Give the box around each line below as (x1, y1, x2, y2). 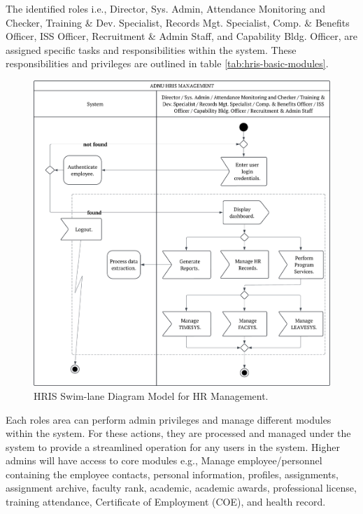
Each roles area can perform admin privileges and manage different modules (6, 412, 332, 426)
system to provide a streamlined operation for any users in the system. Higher (6, 439, 340, 454)
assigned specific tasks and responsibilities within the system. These (6, 42, 297, 57)
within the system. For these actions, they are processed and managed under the (6, 426, 351, 440)
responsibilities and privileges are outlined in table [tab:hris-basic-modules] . (6, 56, 329, 71)
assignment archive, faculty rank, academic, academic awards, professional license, (6, 480, 357, 495)
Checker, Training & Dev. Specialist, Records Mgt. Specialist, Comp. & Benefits (6, 15, 350, 29)
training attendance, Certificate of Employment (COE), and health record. (6, 494, 326, 509)
